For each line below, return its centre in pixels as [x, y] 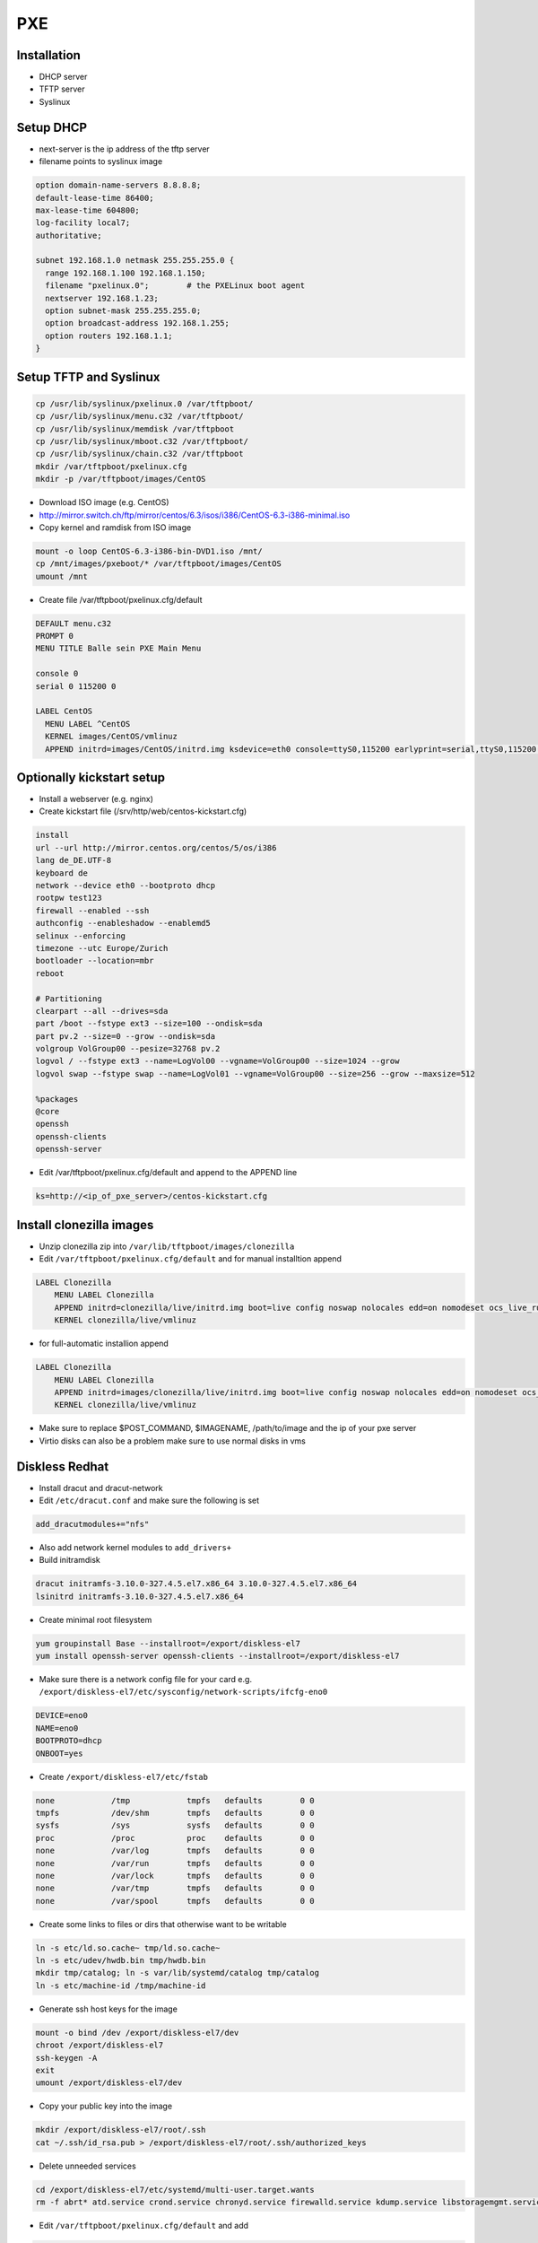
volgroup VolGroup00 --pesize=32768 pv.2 [128, 1049]
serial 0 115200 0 [76, 686]
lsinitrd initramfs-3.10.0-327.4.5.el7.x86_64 [139, 1596]
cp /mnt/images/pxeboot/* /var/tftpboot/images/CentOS [158, 564]
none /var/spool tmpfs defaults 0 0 [175, 1901]
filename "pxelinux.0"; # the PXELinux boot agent [175, 286]
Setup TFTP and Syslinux [88, 377]
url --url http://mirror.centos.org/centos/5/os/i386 [156, 847]
